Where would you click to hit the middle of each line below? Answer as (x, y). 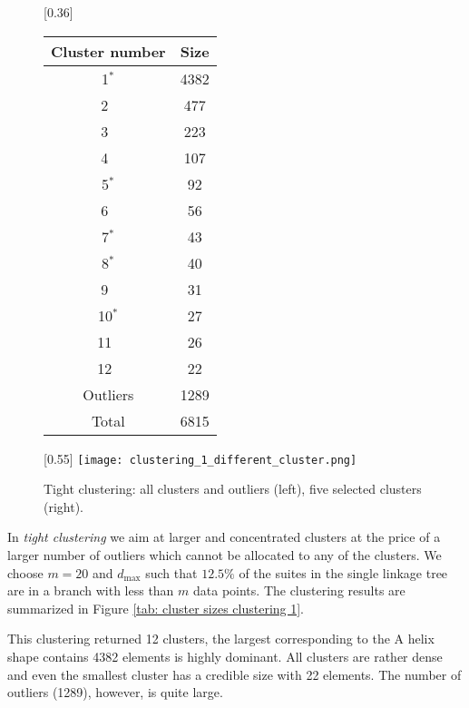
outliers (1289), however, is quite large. (115, 692)
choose (25, 572)
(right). (64, 506)
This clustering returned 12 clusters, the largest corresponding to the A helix (221, 639)
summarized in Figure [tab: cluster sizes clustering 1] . (156, 608)
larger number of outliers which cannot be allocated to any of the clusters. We (225, 555)
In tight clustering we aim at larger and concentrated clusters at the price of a (224, 537)
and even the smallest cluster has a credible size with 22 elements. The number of (234, 674)
